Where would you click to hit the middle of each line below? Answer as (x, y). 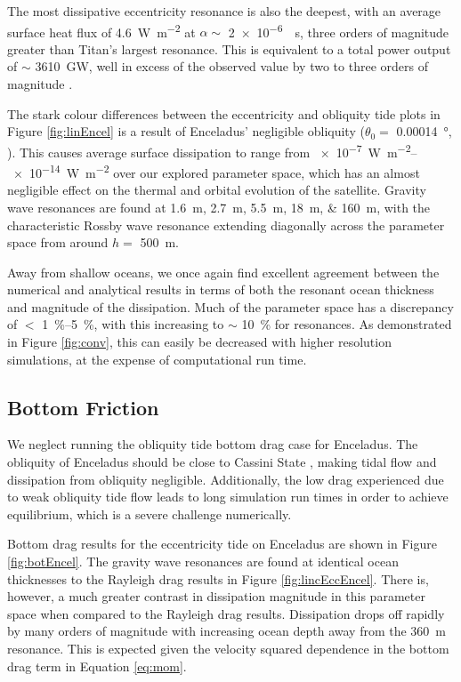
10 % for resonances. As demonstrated (347, 324)
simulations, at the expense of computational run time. (157, 359)
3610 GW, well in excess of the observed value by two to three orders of (231, 66)
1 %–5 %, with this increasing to (133, 324)
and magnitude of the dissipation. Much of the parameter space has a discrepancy (230, 306)
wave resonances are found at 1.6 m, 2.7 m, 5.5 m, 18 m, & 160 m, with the (219, 207)
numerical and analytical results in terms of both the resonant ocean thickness (221, 289)
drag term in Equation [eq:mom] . (97, 666)
